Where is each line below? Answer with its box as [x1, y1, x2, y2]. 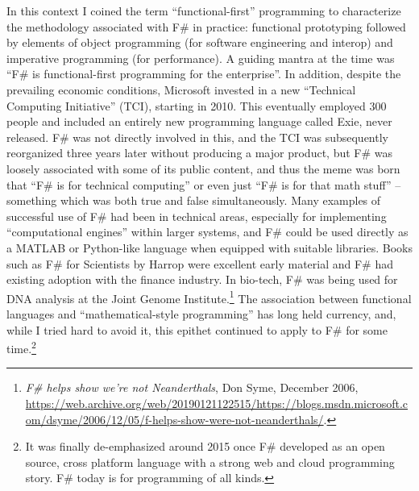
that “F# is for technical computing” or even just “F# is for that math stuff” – [6, 176, 401, 193]
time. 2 [6, 338, 36, 356]
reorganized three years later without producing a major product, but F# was [6, 144, 393, 161]
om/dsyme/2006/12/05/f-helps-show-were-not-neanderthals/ [25, 410, 324, 427]
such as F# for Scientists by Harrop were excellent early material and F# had [6, 255, 394, 272]
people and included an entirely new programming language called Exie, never [6, 113, 392, 130]
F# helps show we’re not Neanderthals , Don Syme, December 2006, [25, 379, 359, 396]
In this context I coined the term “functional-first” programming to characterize [6, 2, 401, 19]
